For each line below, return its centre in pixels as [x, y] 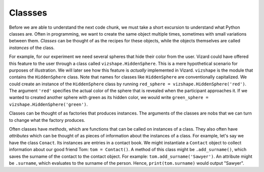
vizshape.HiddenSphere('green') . [48, 104]
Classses [28, 13]
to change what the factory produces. [47, 120]
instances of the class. [32, 48]
